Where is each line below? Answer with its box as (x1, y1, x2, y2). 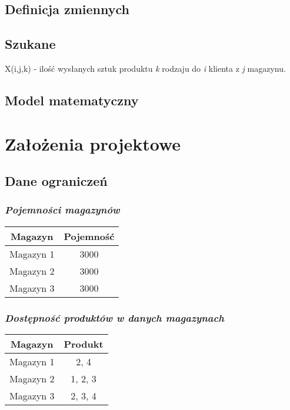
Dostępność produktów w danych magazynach (5, 310, 224, 325)
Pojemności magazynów (5, 202, 120, 217)
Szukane (5, 35, 56, 53)
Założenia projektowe (5, 131, 181, 155)
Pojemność (64, 229, 115, 243)
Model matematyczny (5, 91, 139, 109)
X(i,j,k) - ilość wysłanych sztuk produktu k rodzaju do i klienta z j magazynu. (5, 62, 286, 74)
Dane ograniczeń (5, 172, 108, 190)
